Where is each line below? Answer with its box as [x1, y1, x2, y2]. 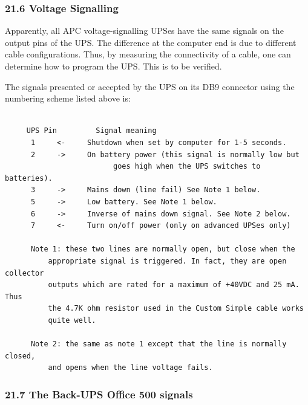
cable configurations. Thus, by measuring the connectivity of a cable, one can [5, 48, 291, 60]
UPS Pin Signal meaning [26, 126, 157, 135]
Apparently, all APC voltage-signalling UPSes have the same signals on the [5, 24, 284, 37]
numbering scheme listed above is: [5, 92, 131, 105]
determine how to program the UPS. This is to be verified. [5, 60, 222, 72]
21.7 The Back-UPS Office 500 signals [5, 386, 193, 401]
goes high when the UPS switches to [113, 162, 261, 171]
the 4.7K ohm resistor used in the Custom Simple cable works [48, 304, 304, 313]
